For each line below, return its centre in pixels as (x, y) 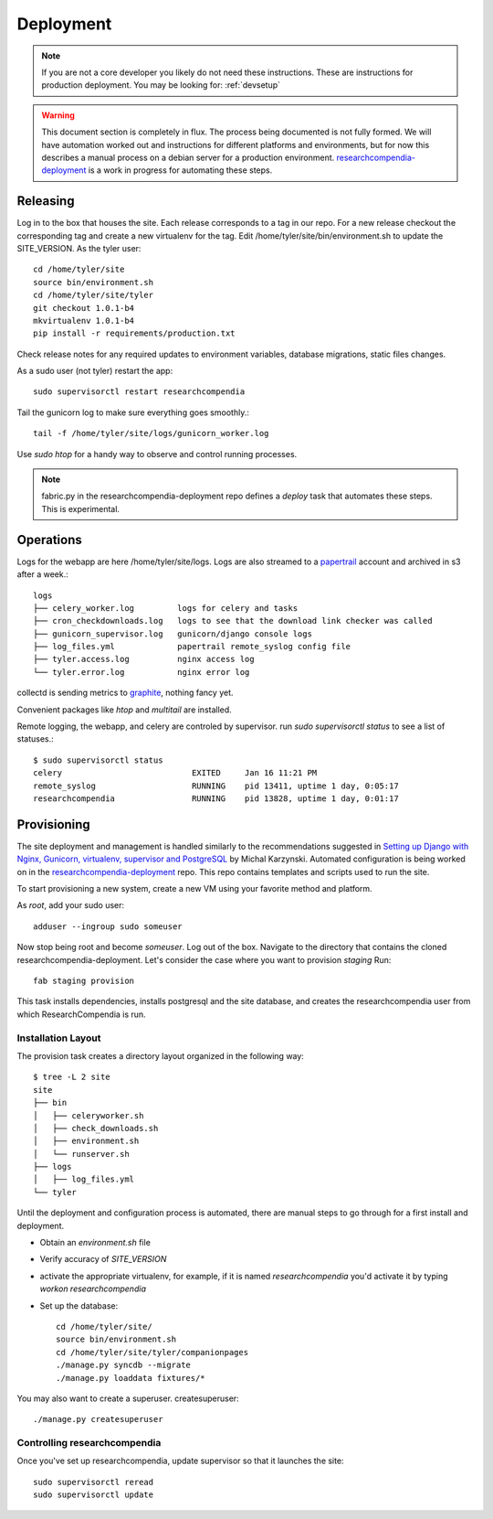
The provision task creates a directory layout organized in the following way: (161, 1055)
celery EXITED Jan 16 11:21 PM (175, 773)
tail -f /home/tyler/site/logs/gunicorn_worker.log (151, 433)
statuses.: (35, 739)
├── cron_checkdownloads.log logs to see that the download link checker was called (233, 621)
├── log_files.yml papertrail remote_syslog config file (192, 647)
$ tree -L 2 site (72, 1077)
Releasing (46, 201)
